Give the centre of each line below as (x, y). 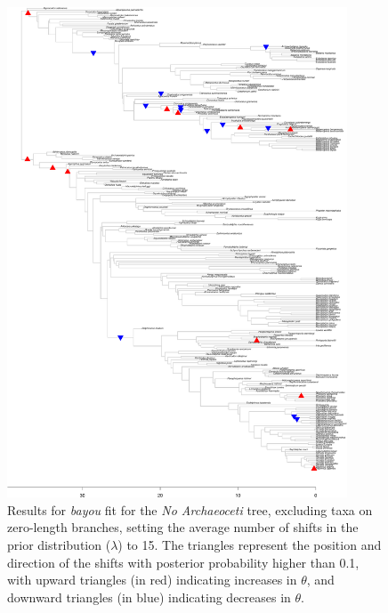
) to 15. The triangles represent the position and (250, 544)
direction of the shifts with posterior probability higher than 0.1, (183, 562)
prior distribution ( (59, 544)
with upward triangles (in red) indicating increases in (152, 580)
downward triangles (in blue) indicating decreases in (149, 597)
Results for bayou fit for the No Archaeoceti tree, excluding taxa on (190, 509)
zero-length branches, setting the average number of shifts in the (183, 527)
